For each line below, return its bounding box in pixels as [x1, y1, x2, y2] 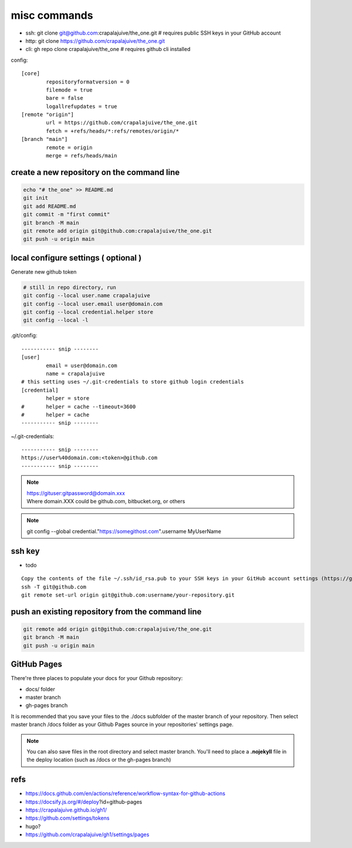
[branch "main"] [21, 136, 68, 143]
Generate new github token [11, 268, 77, 275]
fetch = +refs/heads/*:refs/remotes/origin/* [46, 127, 179, 134]
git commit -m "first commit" [23, 211, 110, 218]
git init [23, 194, 49, 201]
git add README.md [23, 203, 76, 210]
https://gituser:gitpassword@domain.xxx [26, 489, 126, 496]
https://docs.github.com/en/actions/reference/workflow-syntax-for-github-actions [25, 790, 226, 797]
